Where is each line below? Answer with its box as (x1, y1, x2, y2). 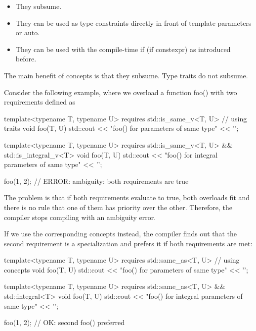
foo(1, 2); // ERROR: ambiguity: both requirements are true (4, 175, 189, 186)
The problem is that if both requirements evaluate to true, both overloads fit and (4, 192, 250, 203)
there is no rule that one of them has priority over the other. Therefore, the (4, 202, 233, 212)
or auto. (15, 27, 40, 38)
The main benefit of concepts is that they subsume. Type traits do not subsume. (4, 70, 248, 80)
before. (15, 54, 37, 64)
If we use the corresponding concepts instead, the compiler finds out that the (4, 228, 237, 239)
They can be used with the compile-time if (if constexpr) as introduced (15, 44, 231, 54)
